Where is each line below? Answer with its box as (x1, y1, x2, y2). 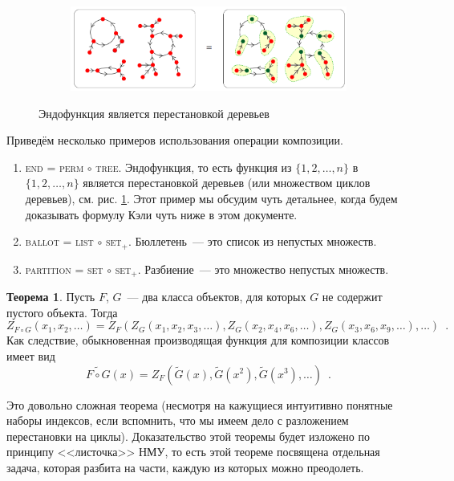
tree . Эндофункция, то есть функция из (95, 158, 292, 175)
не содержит (322, 288, 383, 305)
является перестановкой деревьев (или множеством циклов (83, 174, 371, 191)
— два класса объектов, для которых (127, 288, 306, 305)
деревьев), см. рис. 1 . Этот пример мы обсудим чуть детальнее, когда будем (25, 190, 398, 207)
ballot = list (25, 233, 94, 250)
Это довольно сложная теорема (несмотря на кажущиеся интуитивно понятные (6, 396, 393, 413)
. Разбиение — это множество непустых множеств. (137, 260, 389, 277)
